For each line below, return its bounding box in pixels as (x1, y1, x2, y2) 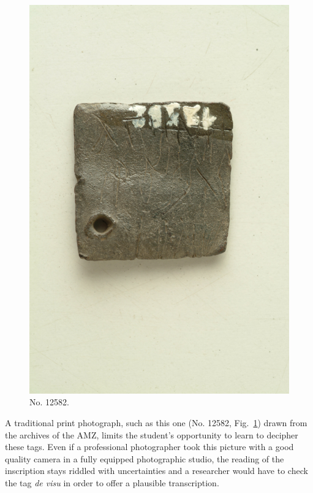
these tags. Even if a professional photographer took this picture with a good (5, 440, 294, 453)
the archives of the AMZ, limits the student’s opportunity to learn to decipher (5, 428, 298, 441)
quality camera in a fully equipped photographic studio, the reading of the (5, 452, 284, 465)
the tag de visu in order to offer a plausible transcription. (5, 476, 219, 489)
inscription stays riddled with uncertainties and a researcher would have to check (5, 464, 308, 477)
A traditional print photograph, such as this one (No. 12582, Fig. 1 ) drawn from (5, 416, 307, 429)
